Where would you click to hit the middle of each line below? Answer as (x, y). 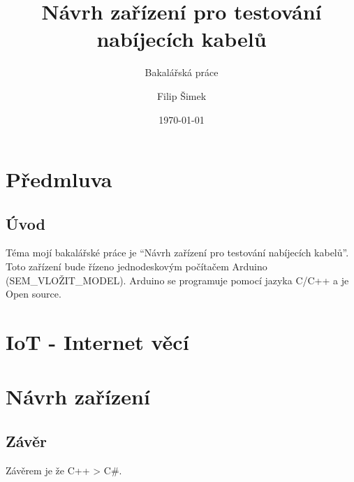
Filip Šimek (182, 95)
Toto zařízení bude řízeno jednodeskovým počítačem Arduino (137, 266)
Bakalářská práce (182, 72)
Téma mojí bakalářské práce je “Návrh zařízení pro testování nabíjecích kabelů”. (177, 253)
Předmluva (59, 179)
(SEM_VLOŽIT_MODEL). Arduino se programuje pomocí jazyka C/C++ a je (177, 280)
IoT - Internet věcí (97, 342)
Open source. (34, 294)
